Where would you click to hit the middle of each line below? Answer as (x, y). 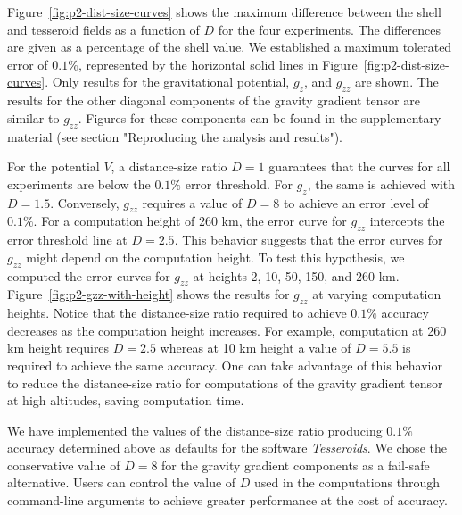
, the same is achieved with (381, 183)
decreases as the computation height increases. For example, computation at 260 (227, 330)
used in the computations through (347, 482)
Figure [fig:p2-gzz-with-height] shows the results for (148, 294)
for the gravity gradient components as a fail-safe (296, 465)
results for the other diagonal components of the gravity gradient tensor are (214, 100)
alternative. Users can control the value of (122, 482)
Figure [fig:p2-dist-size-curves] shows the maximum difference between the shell (224, 12)
